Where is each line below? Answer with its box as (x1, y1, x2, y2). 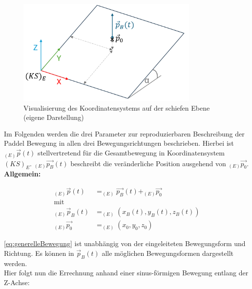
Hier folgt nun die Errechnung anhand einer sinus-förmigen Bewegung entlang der (4, 268, 249, 278)
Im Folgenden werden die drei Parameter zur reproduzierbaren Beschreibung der (4, 128, 245, 138)
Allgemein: (4, 169, 41, 179)
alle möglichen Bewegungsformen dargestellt (102, 248, 233, 258)
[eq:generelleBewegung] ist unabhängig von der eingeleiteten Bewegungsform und (4, 238, 246, 249)
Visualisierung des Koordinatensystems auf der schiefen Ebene (23, 102, 210, 113)
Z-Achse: (4, 277, 30, 287)
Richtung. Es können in (4, 248, 74, 258)
